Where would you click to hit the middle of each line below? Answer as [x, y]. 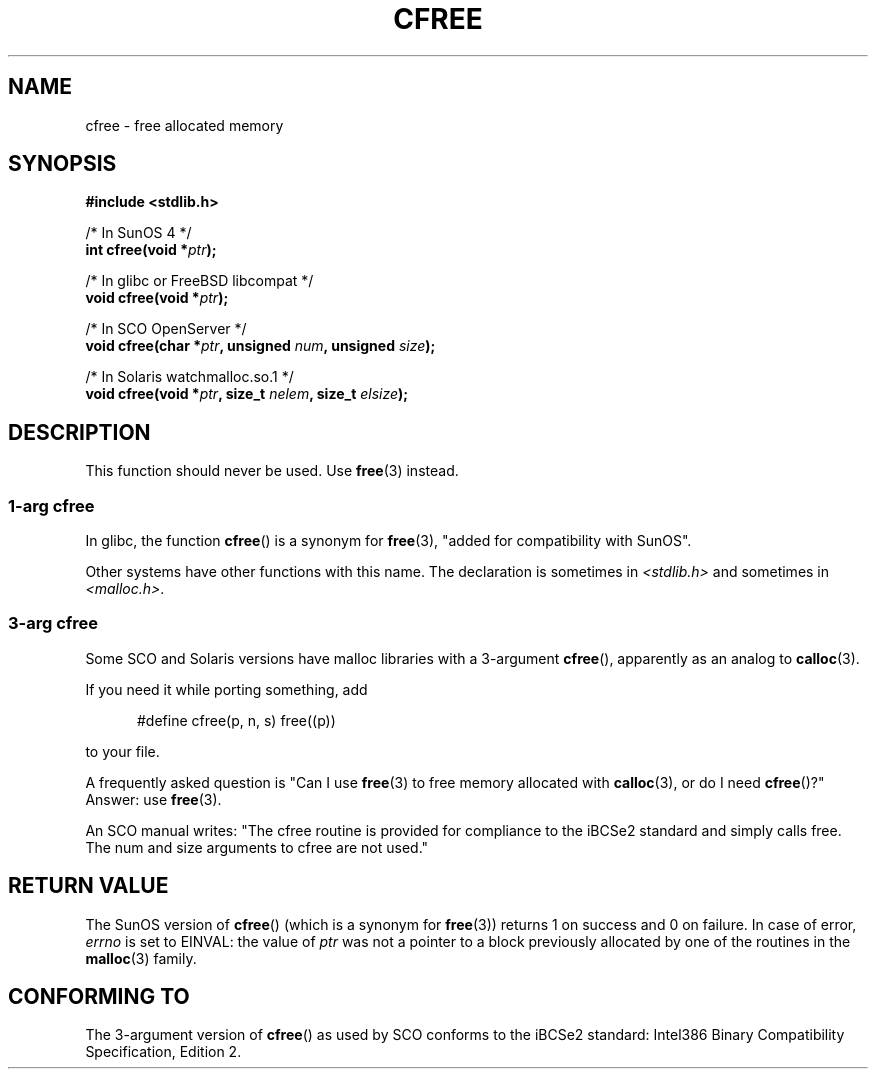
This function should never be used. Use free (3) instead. [272, 471]
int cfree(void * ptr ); [151, 250]
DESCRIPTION [79, 432]
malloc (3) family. [141, 958]
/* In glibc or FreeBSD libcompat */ [199, 281]
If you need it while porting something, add [226, 689]
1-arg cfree [51, 505]
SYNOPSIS [62, 164]
